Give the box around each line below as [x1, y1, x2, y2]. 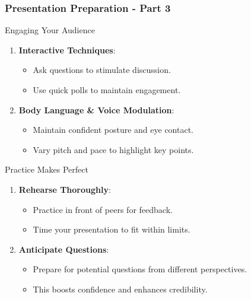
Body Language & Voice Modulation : [18, 103, 174, 116]
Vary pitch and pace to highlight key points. [33, 143, 194, 155]
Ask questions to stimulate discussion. [33, 63, 171, 76]
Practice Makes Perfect [5, 163, 88, 176]
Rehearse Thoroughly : [18, 183, 111, 195]
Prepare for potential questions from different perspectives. [33, 263, 247, 275]
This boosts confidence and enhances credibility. [33, 282, 208, 295]
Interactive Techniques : [18, 43, 116, 56]
